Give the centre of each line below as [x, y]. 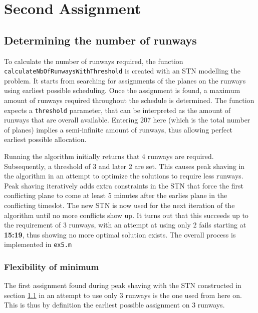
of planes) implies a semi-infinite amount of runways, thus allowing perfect [118, 129]
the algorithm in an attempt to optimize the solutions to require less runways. [124, 176]
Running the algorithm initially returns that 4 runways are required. [109, 156]
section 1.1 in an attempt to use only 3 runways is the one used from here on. [123, 295]
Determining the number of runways [100, 40]
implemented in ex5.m [38, 244]
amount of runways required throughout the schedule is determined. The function [129, 100]
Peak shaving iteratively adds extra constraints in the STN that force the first [124, 185]
